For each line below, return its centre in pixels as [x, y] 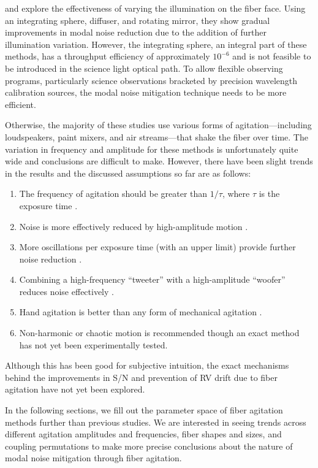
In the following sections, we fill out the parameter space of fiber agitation [144, 410]
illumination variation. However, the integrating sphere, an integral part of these [156, 44]
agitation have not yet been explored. [75, 389]
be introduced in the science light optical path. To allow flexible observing [144, 68]
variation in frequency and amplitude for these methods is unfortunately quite [152, 149]
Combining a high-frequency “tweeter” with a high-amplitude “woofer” [152, 279]
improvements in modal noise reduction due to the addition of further [136, 32]
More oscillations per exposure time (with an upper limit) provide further [157, 247]
